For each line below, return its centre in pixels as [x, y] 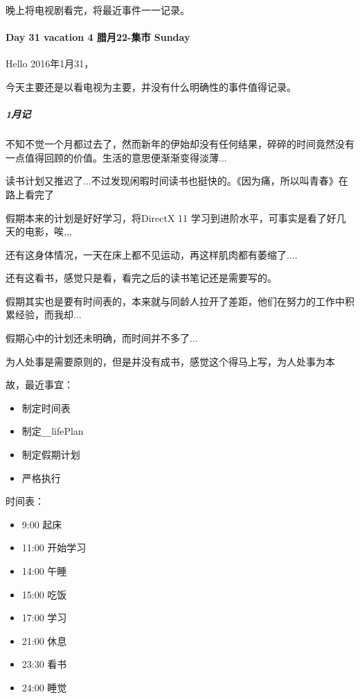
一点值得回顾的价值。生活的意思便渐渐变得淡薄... [116, 157]
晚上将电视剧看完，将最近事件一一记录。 [98, 10]
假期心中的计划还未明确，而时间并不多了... [102, 338]
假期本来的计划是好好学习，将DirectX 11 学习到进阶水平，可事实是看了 [166, 217]
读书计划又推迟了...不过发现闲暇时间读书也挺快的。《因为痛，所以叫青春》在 [177, 181]
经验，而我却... [48, 314]
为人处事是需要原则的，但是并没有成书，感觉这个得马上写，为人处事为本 [170, 361]
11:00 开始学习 [54, 547]
